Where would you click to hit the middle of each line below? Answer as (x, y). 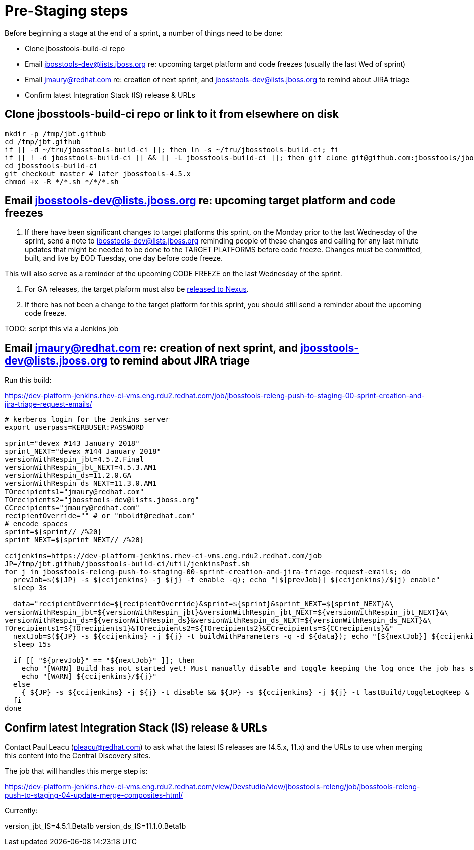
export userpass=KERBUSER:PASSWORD (74, 428)
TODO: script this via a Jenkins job (62, 329)
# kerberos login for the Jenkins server (87, 419)
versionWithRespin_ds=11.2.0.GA (68, 476)
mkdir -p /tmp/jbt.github (55, 133)
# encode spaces (36, 524)
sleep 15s (32, 644)
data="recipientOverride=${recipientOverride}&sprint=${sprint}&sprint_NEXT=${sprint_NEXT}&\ (203, 604)
